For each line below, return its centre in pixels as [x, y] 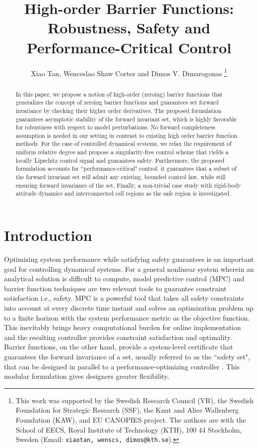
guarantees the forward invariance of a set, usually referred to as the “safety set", [127, 356]
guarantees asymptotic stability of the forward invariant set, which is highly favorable [126, 119]
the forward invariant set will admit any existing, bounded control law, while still [121, 177]
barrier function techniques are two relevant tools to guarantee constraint [115, 288]
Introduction [48, 235]
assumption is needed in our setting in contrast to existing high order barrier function [127, 135]
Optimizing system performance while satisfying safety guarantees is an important [129, 259]
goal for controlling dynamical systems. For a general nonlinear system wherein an [129, 269]
